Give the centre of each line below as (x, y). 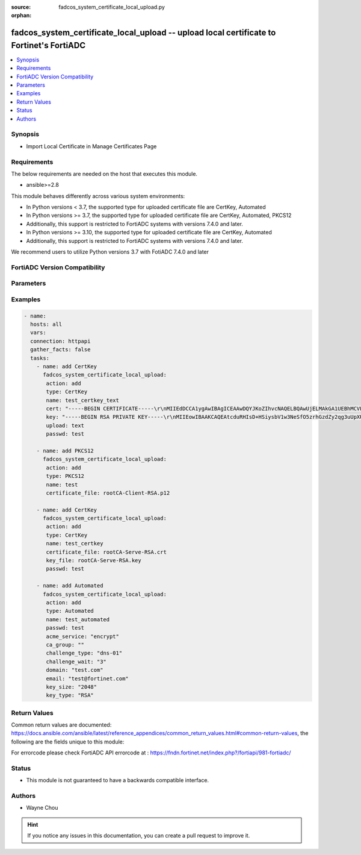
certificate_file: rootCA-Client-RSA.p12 (108, 493)
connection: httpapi (60, 341)
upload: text (65, 425)
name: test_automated (78, 619)
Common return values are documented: (61, 725)
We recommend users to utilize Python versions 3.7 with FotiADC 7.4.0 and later (110, 252)
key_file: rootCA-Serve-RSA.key (94, 561)
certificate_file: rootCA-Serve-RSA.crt (106, 552)
